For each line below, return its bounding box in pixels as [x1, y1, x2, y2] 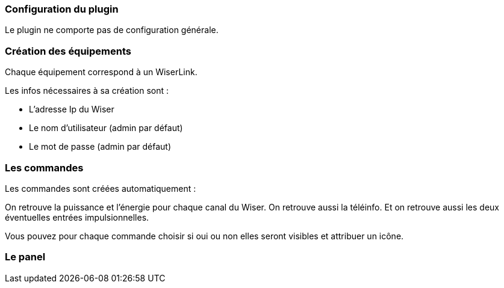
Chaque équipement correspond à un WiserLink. [5, 67, 198, 78]
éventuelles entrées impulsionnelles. [5, 212, 149, 222]
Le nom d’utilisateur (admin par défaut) [29, 123, 183, 133]
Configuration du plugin [5, 3, 119, 15]
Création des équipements [5, 44, 132, 57]
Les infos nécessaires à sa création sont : [5, 85, 169, 96]
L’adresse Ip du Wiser [29, 104, 114, 115]
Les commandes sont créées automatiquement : [5, 183, 196, 194]
